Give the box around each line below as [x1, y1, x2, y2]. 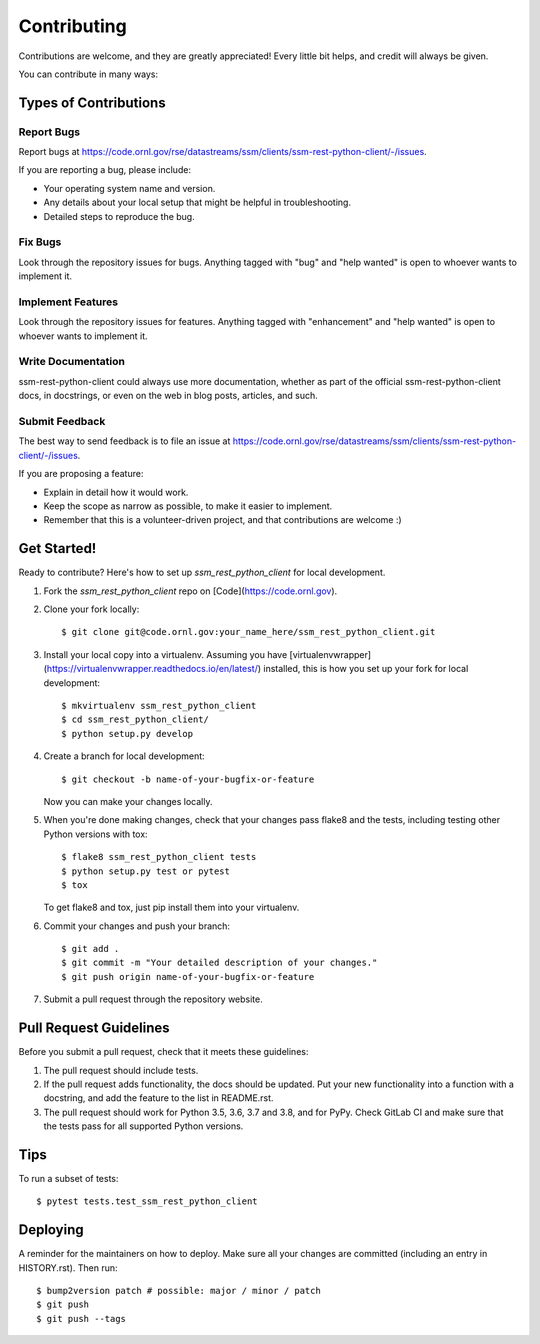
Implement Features [18, 295, 119, 309]
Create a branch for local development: [43, 750, 205, 762]
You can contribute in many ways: [18, 68, 159, 80]
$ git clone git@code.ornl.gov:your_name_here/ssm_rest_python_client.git [61, 626, 436, 638]
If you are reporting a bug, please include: [18, 164, 192, 176]
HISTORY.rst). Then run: [18, 1261, 118, 1274]
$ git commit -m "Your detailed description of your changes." [61, 957, 378, 969]
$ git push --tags [36, 1313, 127, 1324]
